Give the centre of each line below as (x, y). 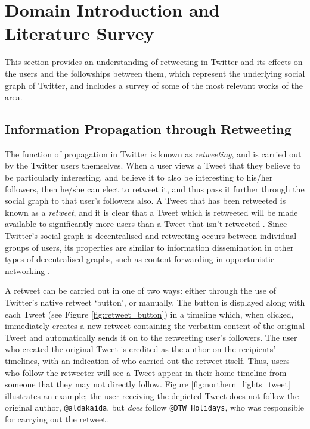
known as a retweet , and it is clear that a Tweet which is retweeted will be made (151, 212)
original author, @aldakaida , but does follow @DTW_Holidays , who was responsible (154, 407)
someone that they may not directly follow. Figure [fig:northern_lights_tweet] (148, 384)
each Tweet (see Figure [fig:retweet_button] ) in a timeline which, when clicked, (149, 314)
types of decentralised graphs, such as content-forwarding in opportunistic (140, 259)
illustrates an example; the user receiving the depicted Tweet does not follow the (152, 395)
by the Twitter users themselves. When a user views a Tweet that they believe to (153, 165)
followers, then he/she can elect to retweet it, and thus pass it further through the (155, 189)
